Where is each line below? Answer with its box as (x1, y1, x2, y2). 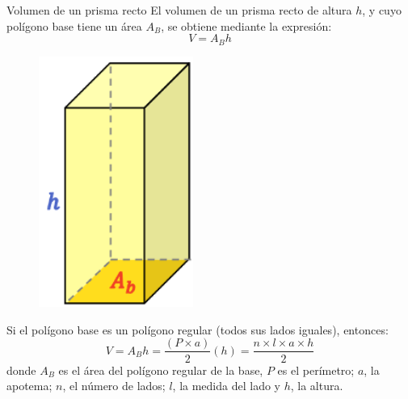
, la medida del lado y (172, 377, 280, 394)
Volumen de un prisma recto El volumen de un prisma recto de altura (6, 2, 352, 18)
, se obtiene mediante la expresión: (161, 17, 332, 34)
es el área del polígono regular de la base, (58, 361, 263, 378)
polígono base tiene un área (6, 17, 142, 34)
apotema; (6, 377, 53, 394)
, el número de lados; (62, 377, 166, 394)
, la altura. (290, 377, 343, 394)
